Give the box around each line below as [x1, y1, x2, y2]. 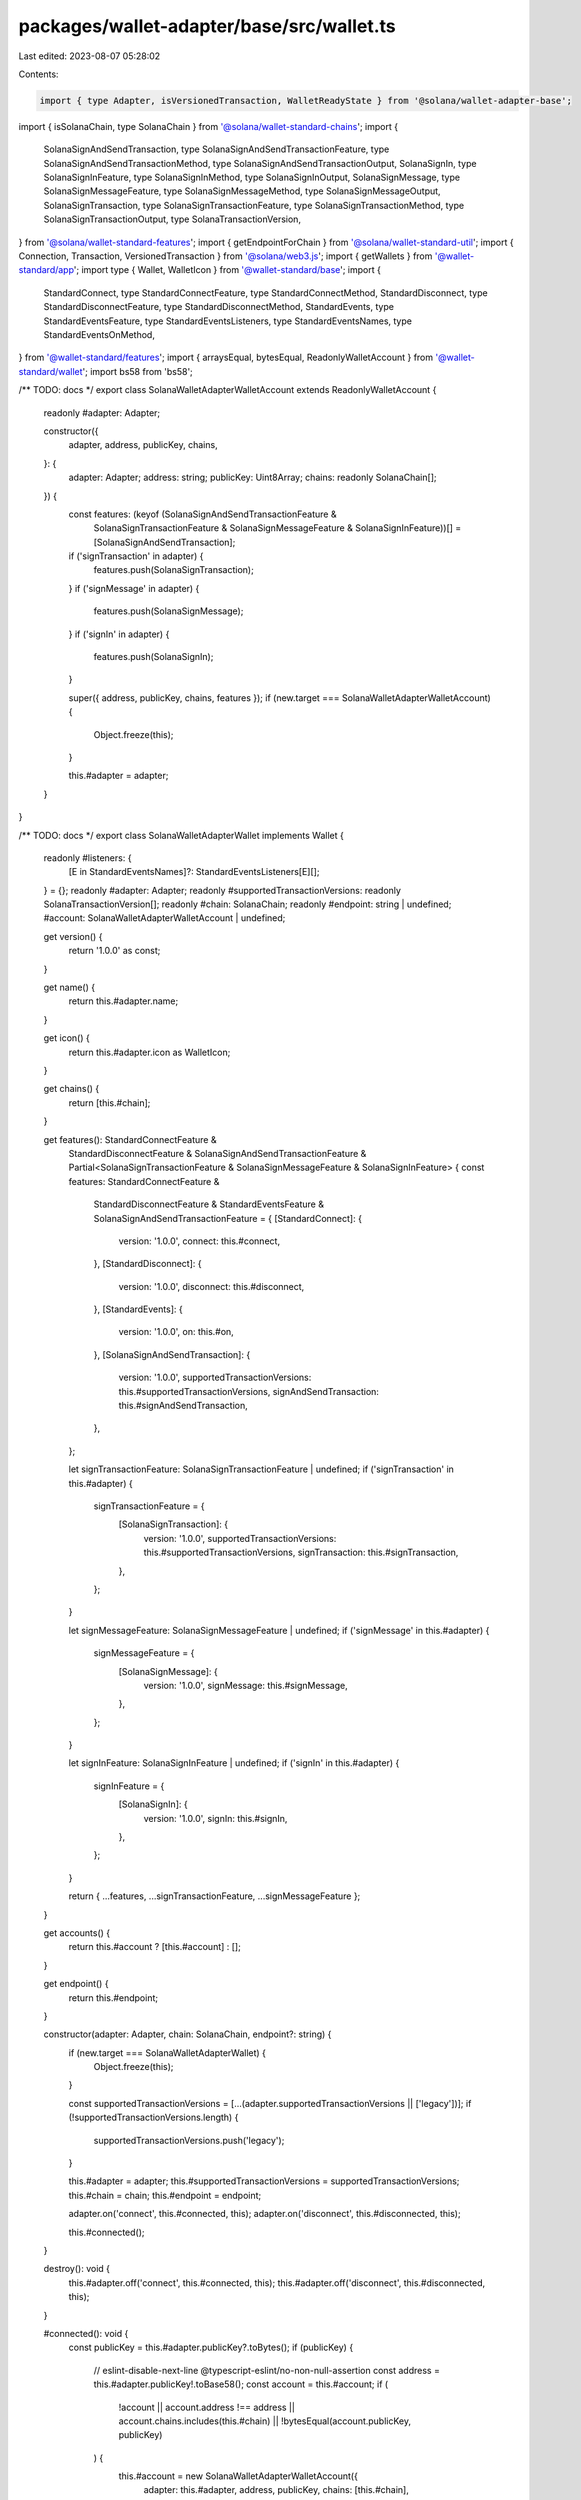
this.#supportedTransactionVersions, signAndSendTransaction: [118, 1385, 380, 1397]
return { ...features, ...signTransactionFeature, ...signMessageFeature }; [68, 1890, 361, 1902]
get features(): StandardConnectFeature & [43, 1133, 217, 1145]
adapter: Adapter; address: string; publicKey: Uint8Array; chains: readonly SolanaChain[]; [68, 471, 437, 484]
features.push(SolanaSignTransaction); [93, 564, 254, 576]
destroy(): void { [43, 2263, 110, 2275]
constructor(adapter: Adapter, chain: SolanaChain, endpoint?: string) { [43, 2028, 332, 2040]
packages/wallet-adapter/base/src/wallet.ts [18, 15, 397, 37]
